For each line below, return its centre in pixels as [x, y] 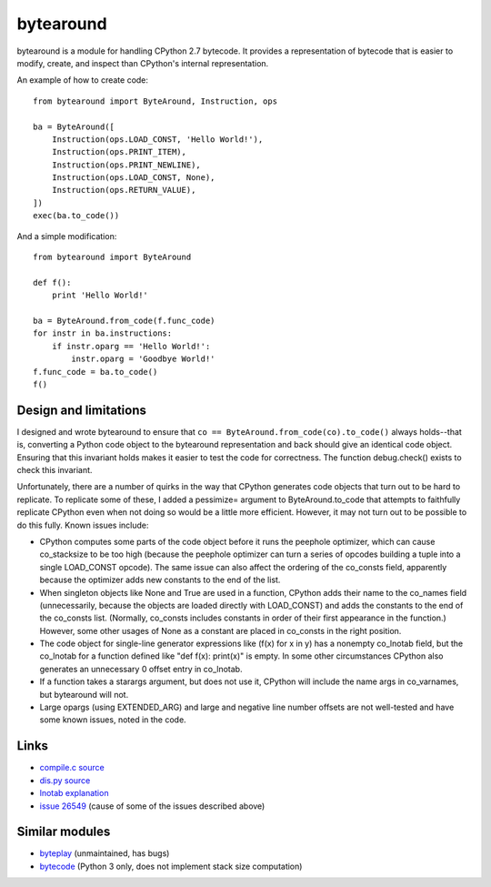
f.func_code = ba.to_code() [95, 372]
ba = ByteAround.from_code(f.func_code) [124, 320]
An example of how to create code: [83, 80]
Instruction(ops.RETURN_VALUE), [124, 190]
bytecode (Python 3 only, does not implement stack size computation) [171, 866]
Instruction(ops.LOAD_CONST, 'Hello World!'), [157, 139]
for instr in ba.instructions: [103, 333]
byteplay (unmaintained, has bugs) [105, 853]
